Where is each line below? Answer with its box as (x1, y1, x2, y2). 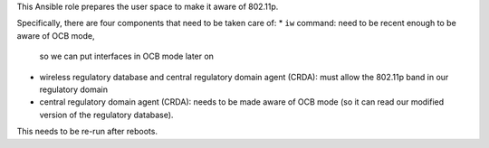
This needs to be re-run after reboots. (16, 126, 158, 137)
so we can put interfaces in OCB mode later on (39, 51, 215, 62)
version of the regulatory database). (39, 109, 174, 120)
